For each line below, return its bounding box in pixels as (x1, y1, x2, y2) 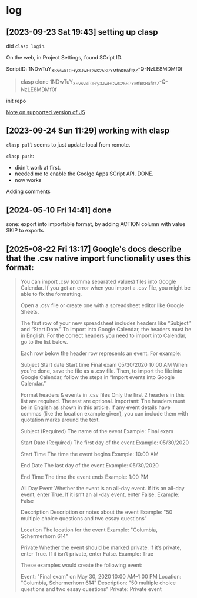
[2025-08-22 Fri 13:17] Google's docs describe (6, 244, 182, 254)
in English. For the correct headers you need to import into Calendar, (20, 332, 187, 339)
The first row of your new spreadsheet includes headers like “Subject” (20, 320, 191, 327)
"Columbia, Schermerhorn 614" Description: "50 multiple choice (20, 579, 176, 586)
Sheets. (20, 308, 39, 315)
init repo (6, 97, 26, 104)
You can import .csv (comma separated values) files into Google (20, 278, 176, 285)
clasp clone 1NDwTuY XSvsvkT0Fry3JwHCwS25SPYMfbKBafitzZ (20, 78, 160, 87)
